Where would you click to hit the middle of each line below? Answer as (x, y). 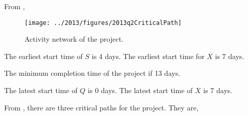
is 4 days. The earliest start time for (148, 56)
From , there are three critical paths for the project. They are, (101, 107)
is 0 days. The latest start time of (140, 90)
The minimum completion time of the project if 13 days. (92, 73)
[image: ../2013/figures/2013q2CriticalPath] (103, 23)
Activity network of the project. (74, 39)
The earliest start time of (43, 56)
